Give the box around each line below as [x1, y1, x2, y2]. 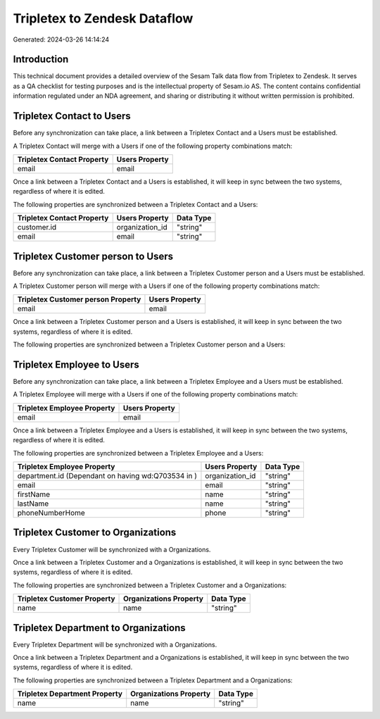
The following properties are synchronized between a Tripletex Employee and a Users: [13, 449, 264, 457]
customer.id [17, 223, 57, 232]
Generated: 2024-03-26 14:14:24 [13, 35, 110, 44]
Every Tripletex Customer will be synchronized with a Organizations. [13, 545, 211, 554]
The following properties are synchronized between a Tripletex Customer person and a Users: [13, 340, 286, 349]
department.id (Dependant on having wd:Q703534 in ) [17, 471, 197, 481]
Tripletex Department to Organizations [13, 622, 186, 634]
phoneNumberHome [17, 508, 86, 518]
